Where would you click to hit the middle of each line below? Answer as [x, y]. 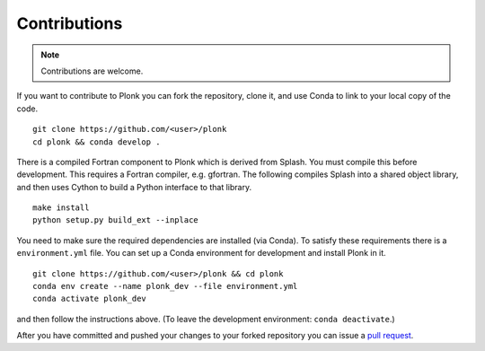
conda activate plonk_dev [90, 299]
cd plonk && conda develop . [97, 142]
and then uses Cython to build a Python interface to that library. [134, 187]
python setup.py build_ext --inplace [116, 220]
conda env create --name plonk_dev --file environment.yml [165, 286]
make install [61, 208]
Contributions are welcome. [92, 71]
